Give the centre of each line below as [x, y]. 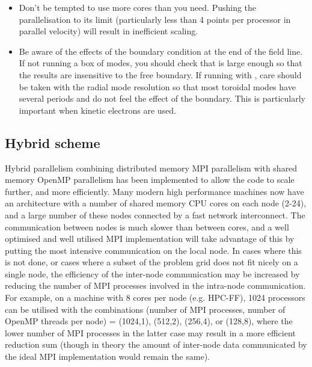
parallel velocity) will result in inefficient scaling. [109, 31]
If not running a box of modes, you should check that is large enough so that [161, 63]
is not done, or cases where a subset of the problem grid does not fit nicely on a [151, 262]
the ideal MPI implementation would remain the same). [107, 356]
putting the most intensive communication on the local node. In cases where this [153, 250]
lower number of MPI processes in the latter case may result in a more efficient [150, 332]
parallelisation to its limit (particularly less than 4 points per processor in [155, 19]
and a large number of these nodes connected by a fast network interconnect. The [155, 214]
